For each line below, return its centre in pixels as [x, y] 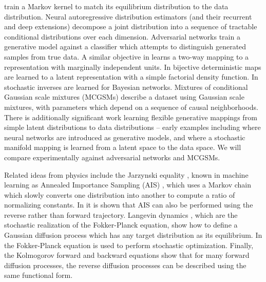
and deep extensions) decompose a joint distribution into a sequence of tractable [131, 26]
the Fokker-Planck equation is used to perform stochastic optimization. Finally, [129, 245]
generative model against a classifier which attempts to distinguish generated [125, 46]
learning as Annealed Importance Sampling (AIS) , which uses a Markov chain [128, 185]
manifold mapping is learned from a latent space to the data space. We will [123, 147]
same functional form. [39, 275]
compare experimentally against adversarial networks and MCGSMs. [112, 157]
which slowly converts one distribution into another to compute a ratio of [120, 194]
